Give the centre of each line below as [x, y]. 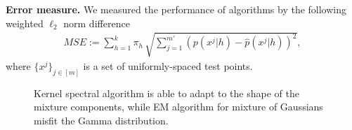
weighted [25, 23]
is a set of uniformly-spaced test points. [168, 65]
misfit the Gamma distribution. [101, 120]
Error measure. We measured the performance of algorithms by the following [176, 9]
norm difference [97, 23]
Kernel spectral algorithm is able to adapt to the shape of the [167, 93]
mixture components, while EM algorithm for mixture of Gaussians [178, 107]
